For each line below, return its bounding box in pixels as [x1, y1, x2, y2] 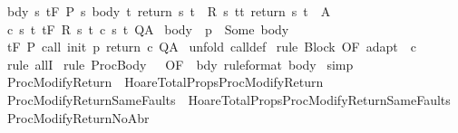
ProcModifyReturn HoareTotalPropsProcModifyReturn [6, 72, 324, 91]
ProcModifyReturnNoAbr [6, 108, 150, 127]
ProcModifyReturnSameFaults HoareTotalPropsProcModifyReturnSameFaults [6, 90, 451, 109]
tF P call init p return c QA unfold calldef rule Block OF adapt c [6, 37, 416, 56]
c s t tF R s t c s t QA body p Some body [6, 19, 289, 38]
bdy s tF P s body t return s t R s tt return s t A [6, 2, 331, 20]
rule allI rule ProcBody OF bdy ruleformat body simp [6, 54, 354, 73]
